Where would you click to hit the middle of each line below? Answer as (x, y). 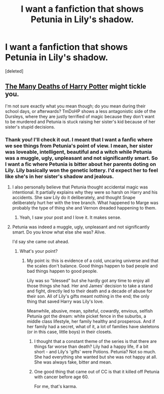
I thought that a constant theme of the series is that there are (95, 341)
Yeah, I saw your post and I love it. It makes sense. (70, 217)
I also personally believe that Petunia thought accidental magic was (80, 187)
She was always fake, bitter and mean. (73, 362)
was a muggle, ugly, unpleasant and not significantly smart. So (82, 158)
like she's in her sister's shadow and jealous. (59, 176)
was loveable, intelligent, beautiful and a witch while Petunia (78, 152)
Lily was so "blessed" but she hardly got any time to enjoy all (88, 281)
